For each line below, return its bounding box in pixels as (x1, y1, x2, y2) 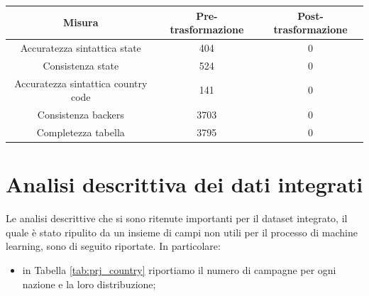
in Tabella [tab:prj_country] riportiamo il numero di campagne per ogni (22, 262, 336, 277)
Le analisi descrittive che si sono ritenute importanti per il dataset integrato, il (6, 211, 348, 226)
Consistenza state (43, 57, 119, 72)
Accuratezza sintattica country (14, 75, 148, 90)
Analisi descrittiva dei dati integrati (6, 170, 363, 199)
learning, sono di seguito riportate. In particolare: (6, 239, 221, 253)
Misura (63, 15, 99, 30)
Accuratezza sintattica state (20, 40, 141, 55)
